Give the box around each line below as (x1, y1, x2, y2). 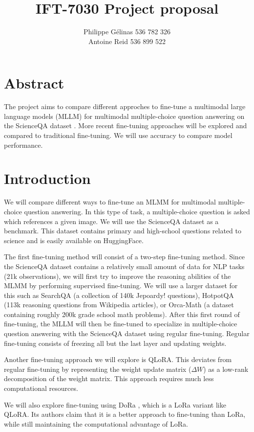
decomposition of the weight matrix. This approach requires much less (4, 373, 214, 384)
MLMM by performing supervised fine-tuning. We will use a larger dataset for (4, 280, 238, 291)
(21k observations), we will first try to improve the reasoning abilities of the (4, 271, 231, 281)
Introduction (4, 168, 91, 188)
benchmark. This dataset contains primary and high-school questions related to (4, 226, 241, 236)
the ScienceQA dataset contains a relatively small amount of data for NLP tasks (4, 261, 245, 271)
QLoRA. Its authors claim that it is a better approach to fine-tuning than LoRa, (4, 409, 246, 419)
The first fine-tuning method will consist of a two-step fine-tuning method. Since (4, 251, 245, 262)
